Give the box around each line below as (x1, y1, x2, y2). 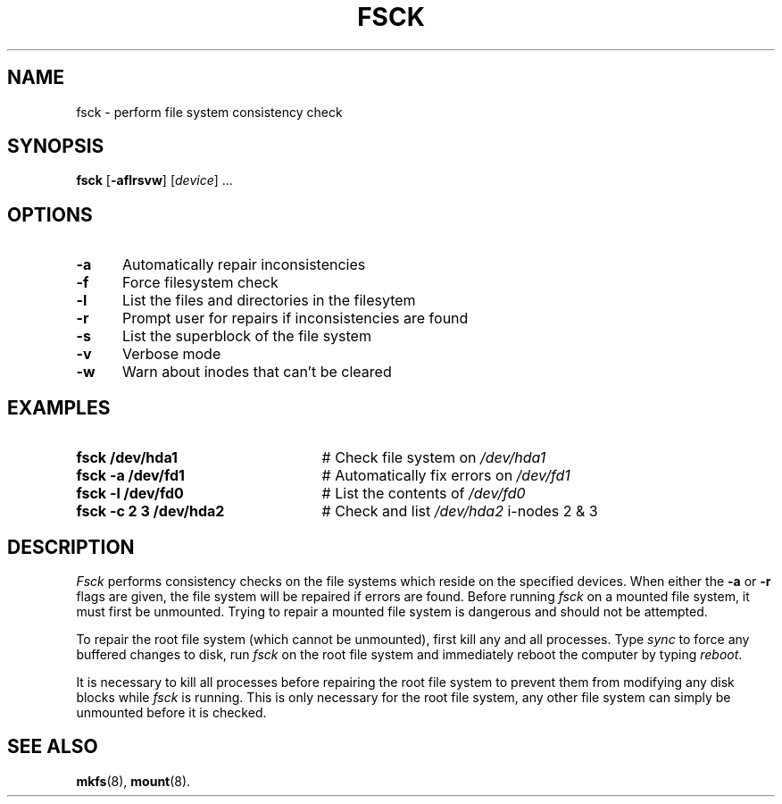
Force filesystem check (121, 273, 279, 292)
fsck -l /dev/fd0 (76, 484, 184, 503)
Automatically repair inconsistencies (121, 255, 366, 274)
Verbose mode (121, 345, 221, 364)
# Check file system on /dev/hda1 (321, 448, 546, 467)
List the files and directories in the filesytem (121, 291, 416, 310)
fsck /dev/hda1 (76, 448, 178, 467)
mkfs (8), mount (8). (76, 773, 191, 789)
